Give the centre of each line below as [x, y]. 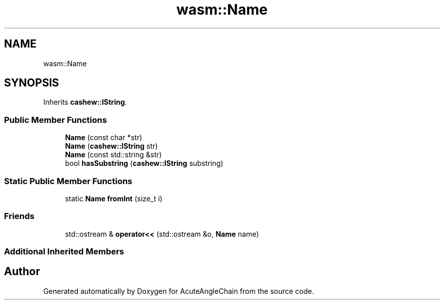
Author [22, 272]
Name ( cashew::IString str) [112, 146]
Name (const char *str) [104, 138]
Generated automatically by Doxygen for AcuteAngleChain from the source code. [179, 291]
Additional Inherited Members [64, 252]
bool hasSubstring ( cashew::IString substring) [144, 163]
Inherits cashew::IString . [85, 102]
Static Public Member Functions [68, 181]
